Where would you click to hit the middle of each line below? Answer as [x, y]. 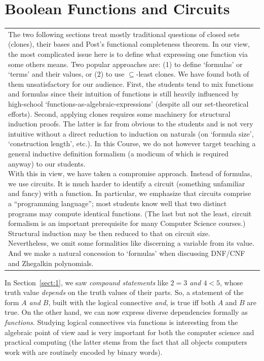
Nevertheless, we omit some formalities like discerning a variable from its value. [131, 243]
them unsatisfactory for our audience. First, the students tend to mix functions [131, 84]
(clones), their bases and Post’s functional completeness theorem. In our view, [129, 44]
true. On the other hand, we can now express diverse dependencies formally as [126, 312]
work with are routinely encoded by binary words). [84, 352]
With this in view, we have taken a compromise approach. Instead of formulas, [130, 173]
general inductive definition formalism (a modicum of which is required [118, 153]
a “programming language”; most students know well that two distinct [118, 203]
